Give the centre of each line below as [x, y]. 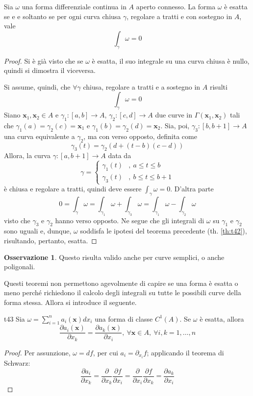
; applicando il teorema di [185, 352]
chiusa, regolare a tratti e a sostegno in [142, 86]
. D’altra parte [192, 189]
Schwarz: [17, 363]
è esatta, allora [222, 318]
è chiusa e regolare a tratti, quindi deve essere [73, 189]
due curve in [174, 115]
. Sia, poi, [175, 125]
